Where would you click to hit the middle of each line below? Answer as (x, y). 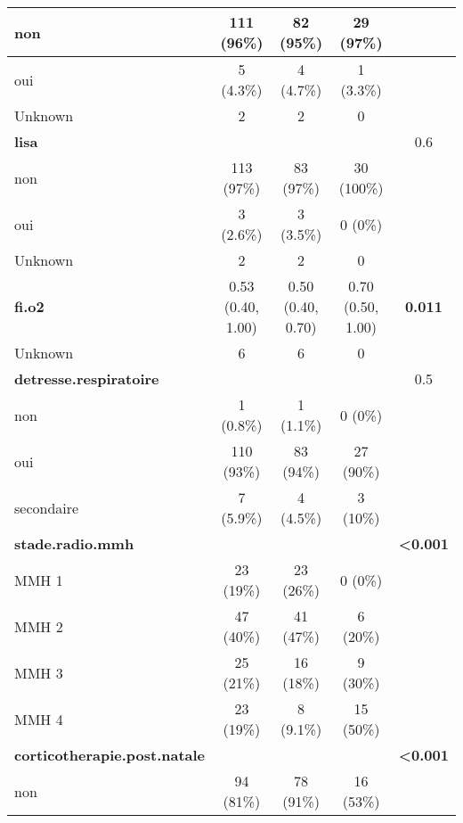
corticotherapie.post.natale (110, 755)
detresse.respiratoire (87, 379)
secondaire (47, 507)
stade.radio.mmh (74, 543)
